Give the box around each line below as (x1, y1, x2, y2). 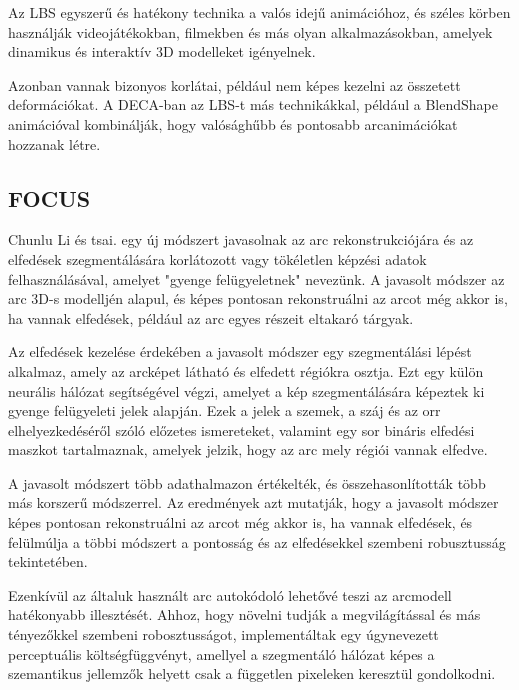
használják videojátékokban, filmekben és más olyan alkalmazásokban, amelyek (8, 21, 493, 42)
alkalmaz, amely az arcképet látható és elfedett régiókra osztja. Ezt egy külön (8, 360, 484, 381)
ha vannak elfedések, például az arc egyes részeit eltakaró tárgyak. (8, 307, 414, 328)
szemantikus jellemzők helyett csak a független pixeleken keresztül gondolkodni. (8, 663, 496, 684)
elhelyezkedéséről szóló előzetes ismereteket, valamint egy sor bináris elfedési (8, 419, 475, 440)
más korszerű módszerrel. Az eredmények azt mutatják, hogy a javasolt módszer (8, 492, 499, 513)
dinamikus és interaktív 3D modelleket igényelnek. (8, 41, 316, 62)
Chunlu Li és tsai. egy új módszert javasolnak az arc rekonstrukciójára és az (8, 229, 474, 250)
